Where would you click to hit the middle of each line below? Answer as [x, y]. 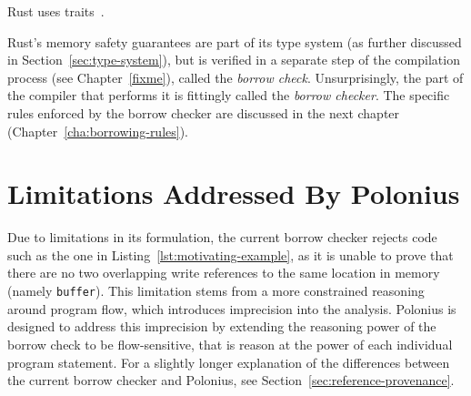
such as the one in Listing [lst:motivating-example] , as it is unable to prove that [230, 254]
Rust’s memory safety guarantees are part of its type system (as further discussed [235, 41]
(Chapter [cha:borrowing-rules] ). [98, 131]
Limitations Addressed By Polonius [234, 193]
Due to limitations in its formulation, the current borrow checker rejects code [222, 237]
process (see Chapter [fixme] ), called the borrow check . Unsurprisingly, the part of [235, 77]
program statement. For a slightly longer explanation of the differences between [229, 362]
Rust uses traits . [56, 11]
